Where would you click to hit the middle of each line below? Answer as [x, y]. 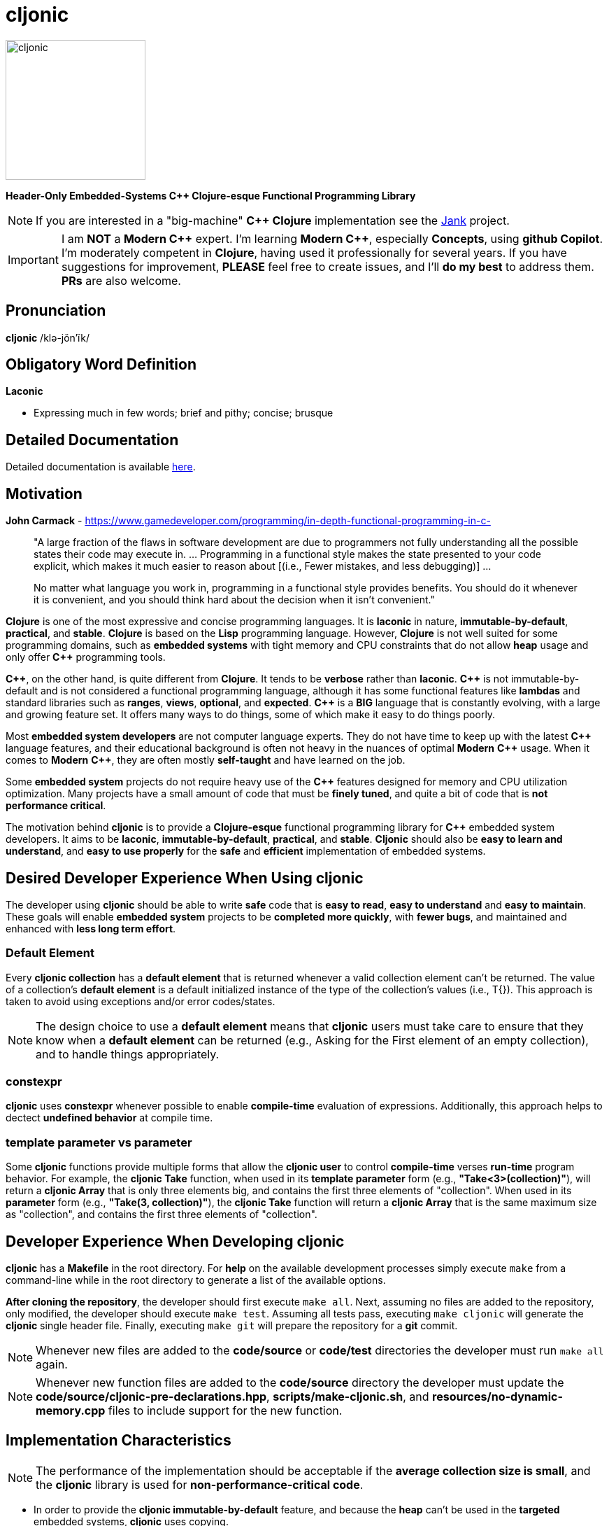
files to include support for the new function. [225, 1411]
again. [52, 1365]
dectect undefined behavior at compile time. [109, 1118]
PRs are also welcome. [121, 280]
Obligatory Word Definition [101, 365]
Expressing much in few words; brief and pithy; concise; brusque [184, 413]
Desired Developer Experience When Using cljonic [185, 878]
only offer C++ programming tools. [86, 657]
